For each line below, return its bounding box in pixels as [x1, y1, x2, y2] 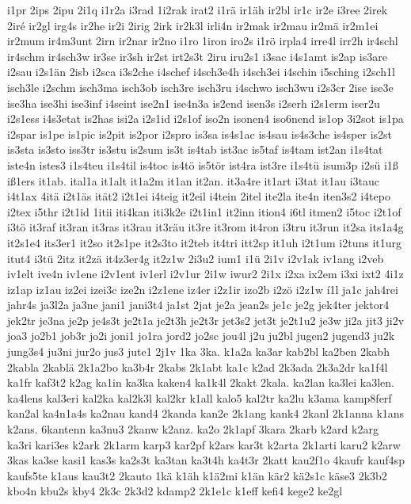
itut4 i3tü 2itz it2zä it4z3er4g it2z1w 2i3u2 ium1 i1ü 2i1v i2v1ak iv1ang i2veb [7, 250, 384, 266]
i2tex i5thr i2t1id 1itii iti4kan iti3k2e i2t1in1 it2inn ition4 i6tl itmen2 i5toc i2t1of [7, 203, 401, 220]
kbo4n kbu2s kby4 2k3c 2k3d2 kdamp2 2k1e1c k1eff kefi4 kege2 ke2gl [7, 483, 343, 499]
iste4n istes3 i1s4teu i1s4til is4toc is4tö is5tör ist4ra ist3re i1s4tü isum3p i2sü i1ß [7, 156, 398, 173]
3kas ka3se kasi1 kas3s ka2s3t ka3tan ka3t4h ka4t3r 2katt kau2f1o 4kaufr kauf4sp [7, 452, 405, 468]
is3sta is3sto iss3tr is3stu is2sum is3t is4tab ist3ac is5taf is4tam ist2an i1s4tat [7, 141, 383, 158]
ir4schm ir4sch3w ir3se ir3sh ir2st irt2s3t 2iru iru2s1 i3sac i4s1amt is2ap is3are [7, 48, 387, 64]
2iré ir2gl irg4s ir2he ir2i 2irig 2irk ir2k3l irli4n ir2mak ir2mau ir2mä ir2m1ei [7, 17, 379, 33]
